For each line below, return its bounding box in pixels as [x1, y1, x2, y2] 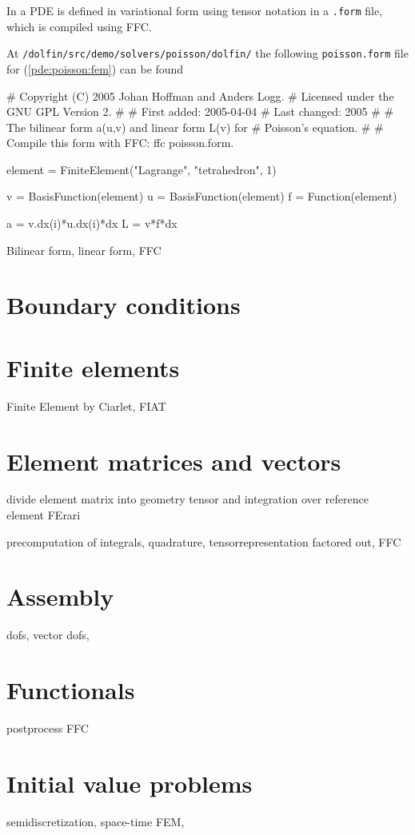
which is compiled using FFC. [6, 18, 152, 34]
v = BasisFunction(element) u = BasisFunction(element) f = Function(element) [6, 188, 397, 205]
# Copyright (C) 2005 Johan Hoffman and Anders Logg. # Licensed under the [6, 87, 394, 104]
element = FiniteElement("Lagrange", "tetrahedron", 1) [6, 161, 277, 177]
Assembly [6, 580, 114, 613]
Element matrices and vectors [6, 444, 341, 477]
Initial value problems [6, 766, 253, 799]
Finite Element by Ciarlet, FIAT [6, 397, 166, 414]
